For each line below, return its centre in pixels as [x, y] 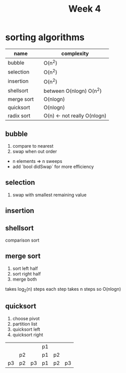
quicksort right [28, 334]
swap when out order [35, 151]
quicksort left [26, 329]
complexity [75, 53]
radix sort [19, 116]
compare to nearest [33, 146]
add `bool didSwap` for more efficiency [53, 167]
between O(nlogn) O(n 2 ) [73, 90]
